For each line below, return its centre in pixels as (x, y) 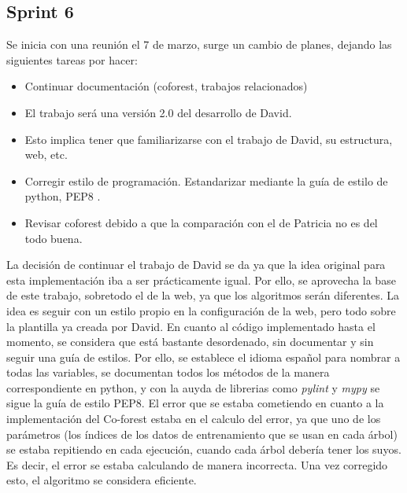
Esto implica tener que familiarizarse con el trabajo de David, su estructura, (209, 139)
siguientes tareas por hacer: (72, 59)
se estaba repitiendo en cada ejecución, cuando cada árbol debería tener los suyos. (204, 449)
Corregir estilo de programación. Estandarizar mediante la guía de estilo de (206, 180)
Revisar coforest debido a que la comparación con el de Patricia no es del (201, 222)
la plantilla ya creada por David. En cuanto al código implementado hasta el (191, 326)
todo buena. (54, 238)
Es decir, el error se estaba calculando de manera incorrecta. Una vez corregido (197, 464)
